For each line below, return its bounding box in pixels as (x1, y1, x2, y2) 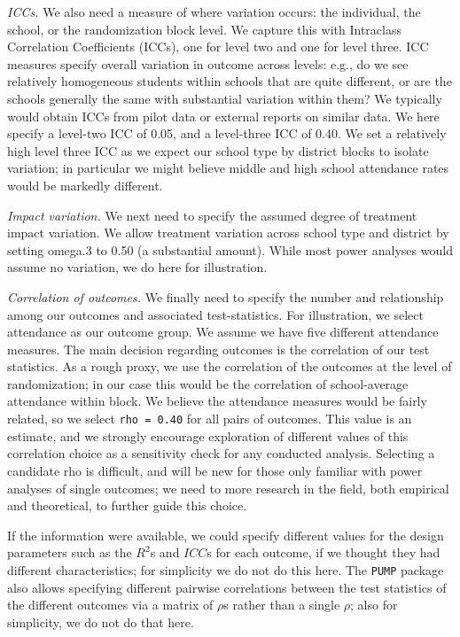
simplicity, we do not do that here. (7, 612, 194, 631)
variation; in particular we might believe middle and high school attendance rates (7, 159, 449, 177)
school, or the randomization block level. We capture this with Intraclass (7, 19, 402, 38)
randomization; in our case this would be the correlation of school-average (7, 374, 409, 392)
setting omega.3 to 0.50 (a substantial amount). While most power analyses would (7, 240, 453, 259)
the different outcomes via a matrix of (7, 595, 214, 614)
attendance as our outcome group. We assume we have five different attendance (7, 322, 439, 341)
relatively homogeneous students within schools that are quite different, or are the (7, 72, 452, 90)
